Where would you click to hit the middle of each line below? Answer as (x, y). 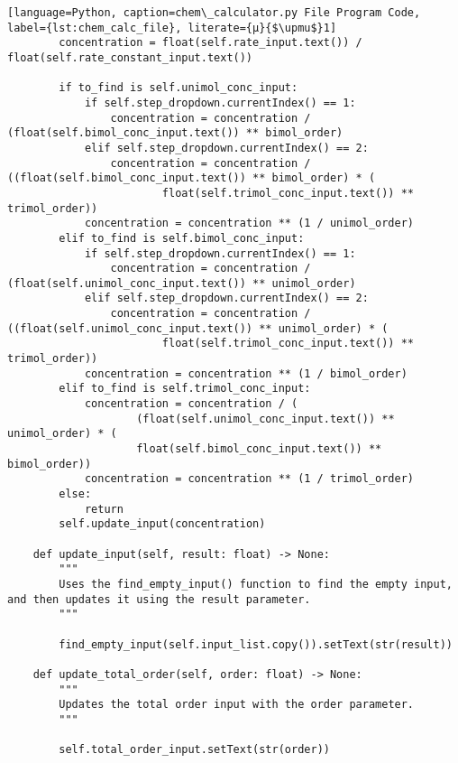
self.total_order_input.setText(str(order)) (194, 750)
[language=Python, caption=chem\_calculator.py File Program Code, (214, 13)
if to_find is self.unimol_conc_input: (179, 88)
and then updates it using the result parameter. (159, 599)
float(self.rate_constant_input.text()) (130, 57)
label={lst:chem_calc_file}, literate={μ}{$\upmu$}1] (172, 28)
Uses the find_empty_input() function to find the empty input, (256, 584)
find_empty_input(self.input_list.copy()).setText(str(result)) (256, 644)
